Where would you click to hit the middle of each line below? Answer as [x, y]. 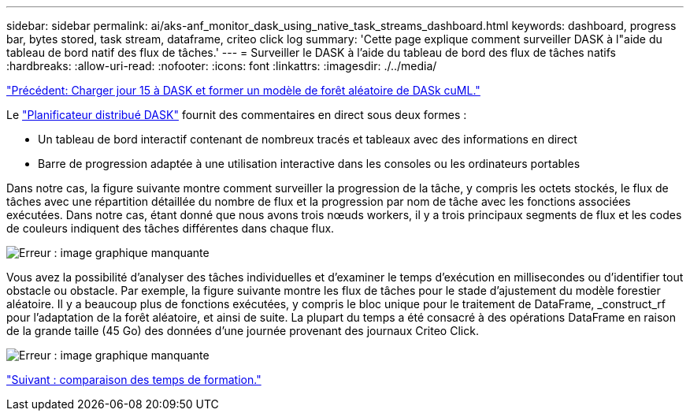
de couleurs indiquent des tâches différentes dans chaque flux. [171, 228]
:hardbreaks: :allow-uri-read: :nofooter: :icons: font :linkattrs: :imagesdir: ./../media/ [222, 66]
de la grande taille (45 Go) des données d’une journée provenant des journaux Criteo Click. [243, 331]
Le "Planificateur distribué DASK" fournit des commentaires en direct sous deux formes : [237, 115]
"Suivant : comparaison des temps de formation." [134, 380]
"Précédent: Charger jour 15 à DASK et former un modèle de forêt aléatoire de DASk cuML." [243, 90]
